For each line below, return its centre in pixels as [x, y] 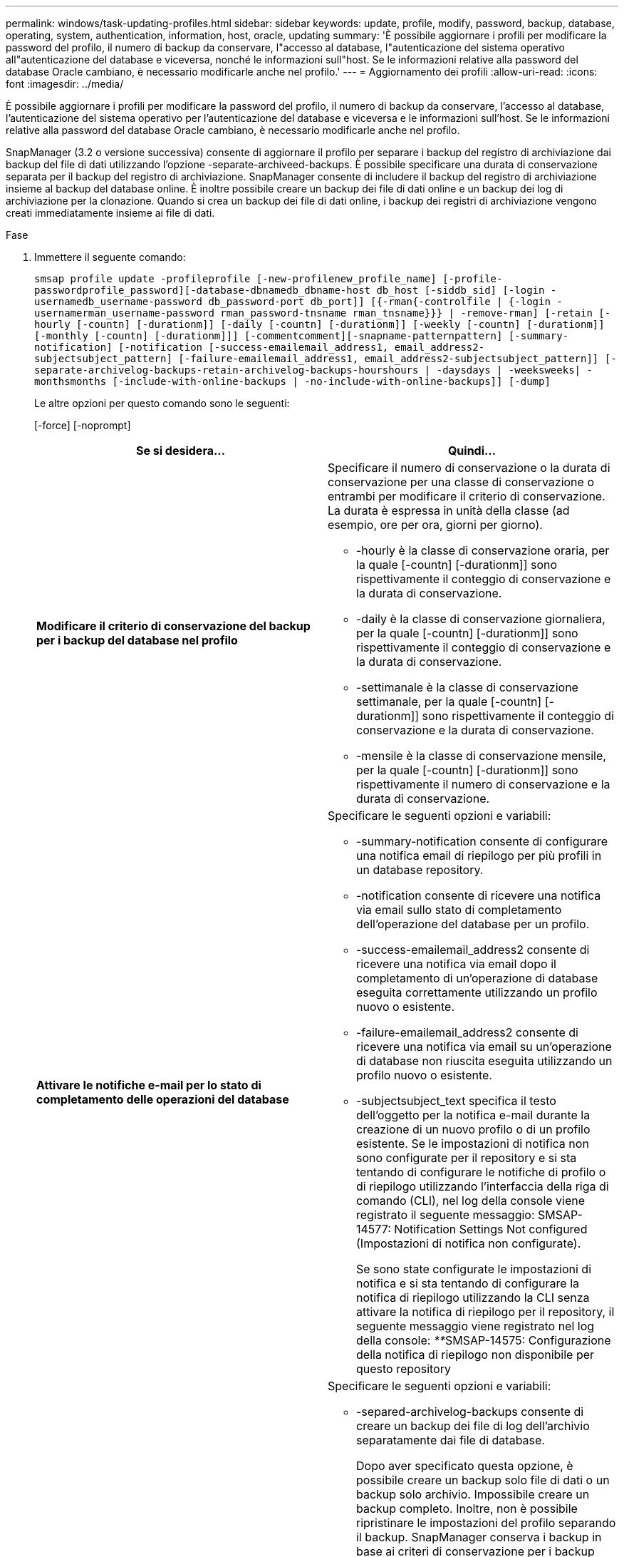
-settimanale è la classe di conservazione [467, 687]
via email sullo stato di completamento [459, 910]
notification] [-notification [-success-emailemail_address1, [212, 347]
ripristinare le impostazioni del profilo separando [486, 1523]
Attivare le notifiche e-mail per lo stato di [149, 1085]
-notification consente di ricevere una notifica [479, 895]
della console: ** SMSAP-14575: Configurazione [484, 1340]
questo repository [404, 1369]
